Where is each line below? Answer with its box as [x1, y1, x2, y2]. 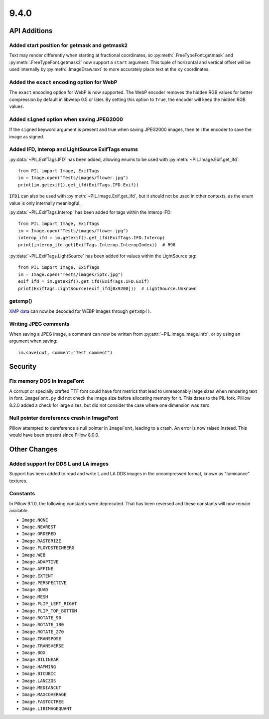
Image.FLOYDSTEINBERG [21, 545, 75, 551]
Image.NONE [21, 517, 48, 523]
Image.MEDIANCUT [21, 685, 62, 691]
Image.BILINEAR [21, 657, 59, 663]
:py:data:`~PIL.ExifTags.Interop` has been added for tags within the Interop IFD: [9, 209, 172, 215]
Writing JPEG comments [9, 320, 70, 327]
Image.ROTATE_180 [21, 622, 64, 628]
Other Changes [9, 445, 58, 453]
